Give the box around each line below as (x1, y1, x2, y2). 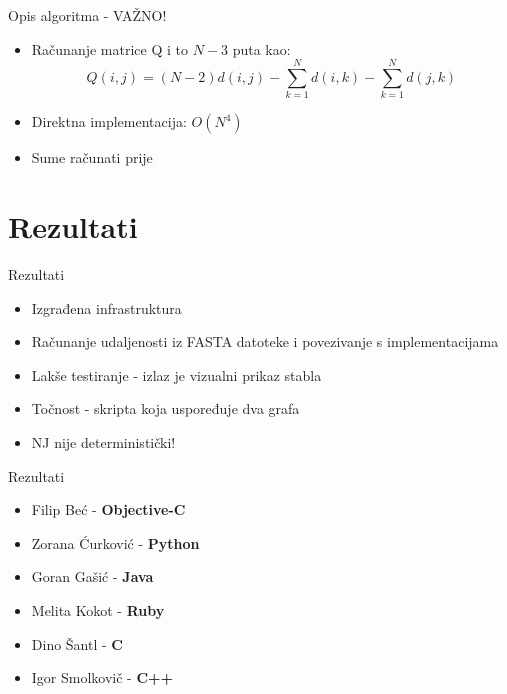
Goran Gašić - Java (31, 566, 154, 587)
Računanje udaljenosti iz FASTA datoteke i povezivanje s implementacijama (31, 331, 499, 352)
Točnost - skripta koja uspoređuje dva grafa (31, 398, 300, 419)
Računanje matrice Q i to (31, 38, 188, 59)
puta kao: (232, 38, 291, 59)
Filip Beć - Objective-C (31, 499, 186, 520)
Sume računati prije (31, 147, 153, 168)
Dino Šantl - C (31, 633, 123, 654)
